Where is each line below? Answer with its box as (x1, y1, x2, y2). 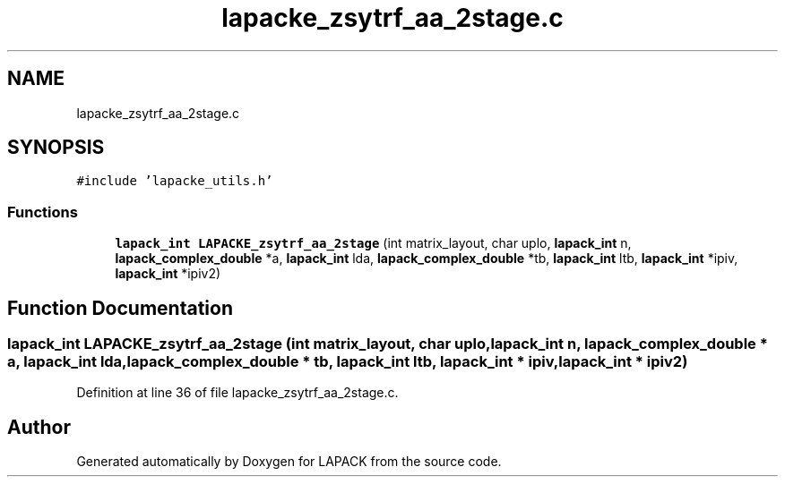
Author (7, 415, 71, 438)
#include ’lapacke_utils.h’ (76, 174, 273, 189)
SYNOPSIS (7, 136, 105, 159)
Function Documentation (7, 296, 233, 319)
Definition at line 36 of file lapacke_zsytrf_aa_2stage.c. (76, 385, 399, 401)
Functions (7, 202, 78, 221)
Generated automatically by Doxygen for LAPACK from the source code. (76, 454, 502, 470)
